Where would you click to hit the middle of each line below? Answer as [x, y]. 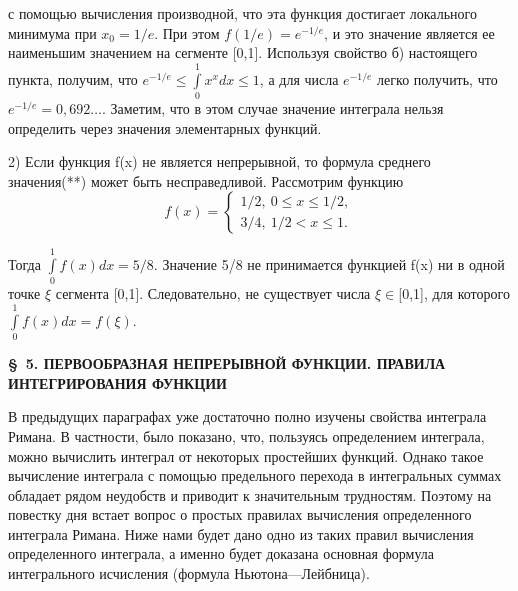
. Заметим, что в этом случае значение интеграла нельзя [272, 107]
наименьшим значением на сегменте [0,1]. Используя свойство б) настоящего [243, 52]
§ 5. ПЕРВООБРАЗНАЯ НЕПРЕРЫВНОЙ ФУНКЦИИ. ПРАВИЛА [227, 363]
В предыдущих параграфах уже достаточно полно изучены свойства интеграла [247, 416]
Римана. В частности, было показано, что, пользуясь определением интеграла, [246, 435]
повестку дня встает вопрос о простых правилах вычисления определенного [240, 514]
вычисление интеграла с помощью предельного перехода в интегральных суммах [255, 475]
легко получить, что [437, 78]
